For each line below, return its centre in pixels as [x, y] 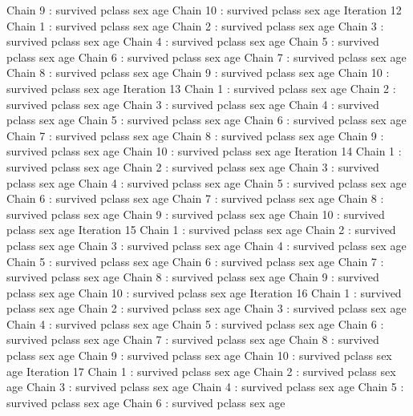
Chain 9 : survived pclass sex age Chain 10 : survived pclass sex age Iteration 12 [204, 10]
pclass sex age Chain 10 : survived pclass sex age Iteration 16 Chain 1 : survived [204, 292]
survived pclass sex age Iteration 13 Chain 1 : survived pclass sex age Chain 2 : [201, 88]
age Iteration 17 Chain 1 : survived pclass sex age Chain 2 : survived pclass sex [201, 371]
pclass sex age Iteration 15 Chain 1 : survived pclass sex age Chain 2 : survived [201, 230]
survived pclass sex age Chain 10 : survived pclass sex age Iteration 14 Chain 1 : [204, 151]
